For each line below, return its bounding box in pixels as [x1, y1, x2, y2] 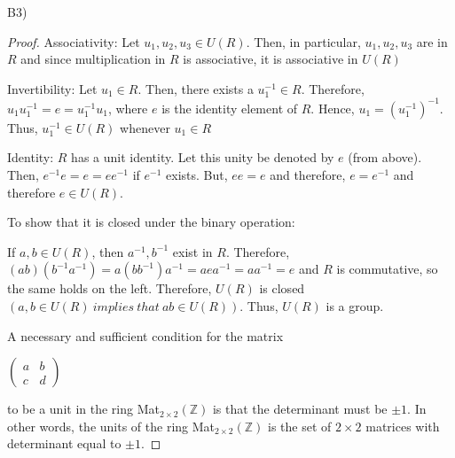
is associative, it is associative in [183, 50, 358, 68]
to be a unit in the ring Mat [7, 400, 160, 418]
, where [107, 98, 148, 117]
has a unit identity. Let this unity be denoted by [71, 148, 334, 167]
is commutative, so [336, 260, 438, 278]
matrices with [365, 416, 440, 435]
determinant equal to [7, 434, 122, 453]
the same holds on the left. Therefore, [7, 279, 212, 298]
